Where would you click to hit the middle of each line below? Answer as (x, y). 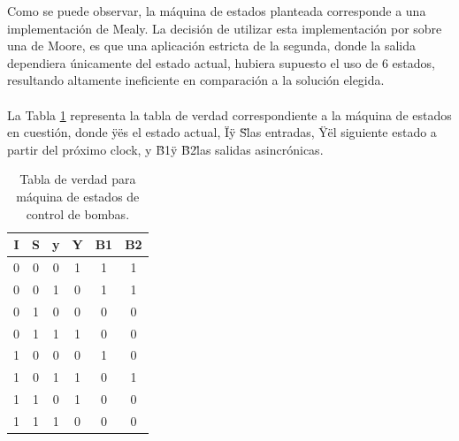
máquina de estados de (78, 196)
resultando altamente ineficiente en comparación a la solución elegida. (196, 80)
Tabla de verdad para (78, 179)
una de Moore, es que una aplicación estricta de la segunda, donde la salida (211, 46)
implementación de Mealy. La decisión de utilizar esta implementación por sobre (225, 28)
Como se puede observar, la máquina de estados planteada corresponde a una (217, 11)
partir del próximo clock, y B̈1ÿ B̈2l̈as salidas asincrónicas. (165, 149)
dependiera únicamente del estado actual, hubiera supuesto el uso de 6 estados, (221, 62)
